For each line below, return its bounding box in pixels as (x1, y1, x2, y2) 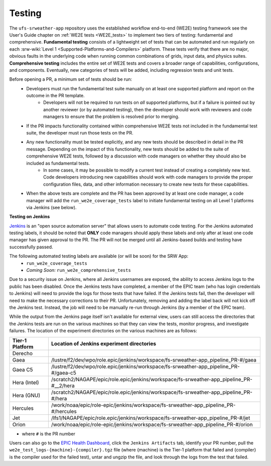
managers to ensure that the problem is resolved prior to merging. (43, 113, 180, 120)
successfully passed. (9, 244, 53, 250)
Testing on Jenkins (9, 214, 50, 220)
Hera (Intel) (12, 379, 40, 386)
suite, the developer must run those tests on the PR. (26, 130, 133, 136)
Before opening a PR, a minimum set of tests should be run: (9, 76, 132, 82)
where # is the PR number (22, 430, 75, 436)
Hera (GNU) (12, 392, 41, 399)
